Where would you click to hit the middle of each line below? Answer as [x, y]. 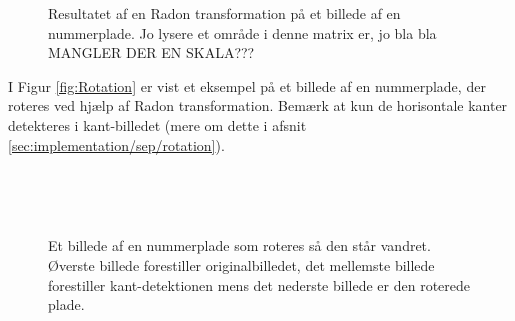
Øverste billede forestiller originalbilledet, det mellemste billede [241, 264]
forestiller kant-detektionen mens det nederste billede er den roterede [259, 284]
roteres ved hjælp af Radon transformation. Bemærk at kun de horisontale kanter [258, 105]
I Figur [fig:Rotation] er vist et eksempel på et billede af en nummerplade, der [247, 85]
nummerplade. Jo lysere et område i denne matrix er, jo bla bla [242, 32]
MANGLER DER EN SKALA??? [151, 52]
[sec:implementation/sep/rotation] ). [116, 144]
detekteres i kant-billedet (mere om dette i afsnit [157, 124]
